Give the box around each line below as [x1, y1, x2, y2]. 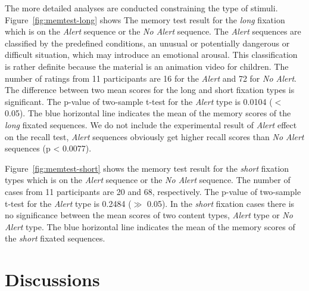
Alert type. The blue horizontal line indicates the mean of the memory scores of [5, 220, 295, 233]
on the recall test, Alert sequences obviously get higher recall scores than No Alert [5, 130, 304, 143]
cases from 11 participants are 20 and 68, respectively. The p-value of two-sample [5, 185, 301, 197]
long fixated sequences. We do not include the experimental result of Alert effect [5, 118, 297, 131]
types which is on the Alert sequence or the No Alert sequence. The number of [5, 174, 291, 186]
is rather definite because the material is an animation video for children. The [5, 60, 289, 72]
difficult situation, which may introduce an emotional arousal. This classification [5, 48, 298, 61]
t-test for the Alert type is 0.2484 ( [5, 197, 132, 209]
